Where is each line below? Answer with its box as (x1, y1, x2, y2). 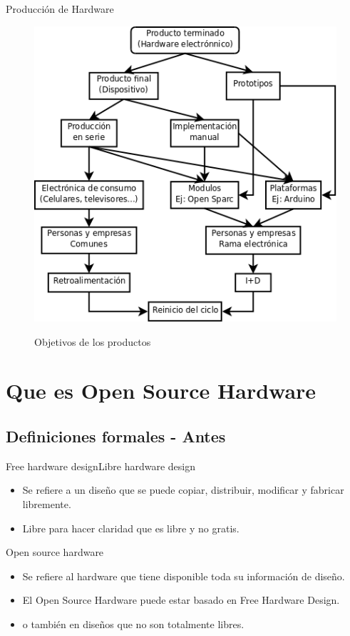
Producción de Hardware (6, 1, 114, 16)
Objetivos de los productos (34, 334, 151, 349)
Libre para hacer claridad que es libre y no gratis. (22, 520, 240, 535)
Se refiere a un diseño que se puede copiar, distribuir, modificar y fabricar (22, 482, 344, 497)
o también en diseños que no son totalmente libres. (22, 617, 245, 632)
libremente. (22, 497, 71, 512)
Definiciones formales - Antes (6, 425, 226, 447)
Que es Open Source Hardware (6, 376, 316, 405)
